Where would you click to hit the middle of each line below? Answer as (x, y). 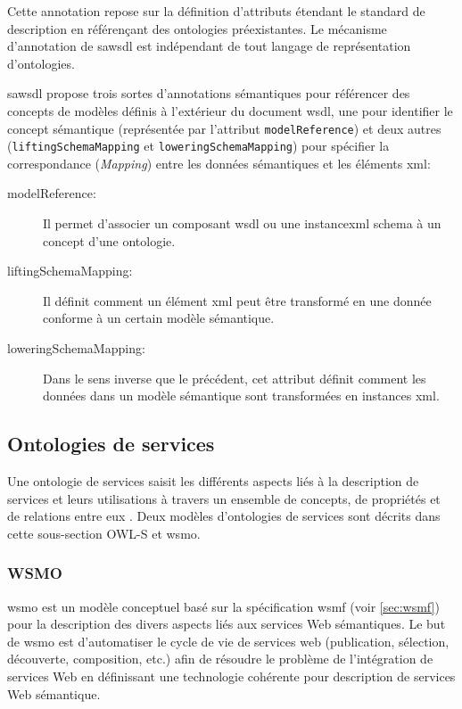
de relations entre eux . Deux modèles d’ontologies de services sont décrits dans (224, 516)
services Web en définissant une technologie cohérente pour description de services (231, 676)
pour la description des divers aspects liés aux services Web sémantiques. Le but (227, 624)
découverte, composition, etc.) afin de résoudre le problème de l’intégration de (220, 659)
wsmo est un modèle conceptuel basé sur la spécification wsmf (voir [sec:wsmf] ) (223, 606)
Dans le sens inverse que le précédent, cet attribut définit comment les (235, 378)
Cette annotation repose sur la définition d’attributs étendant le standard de (216, 11)
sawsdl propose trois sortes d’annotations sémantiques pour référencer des (209, 93)
